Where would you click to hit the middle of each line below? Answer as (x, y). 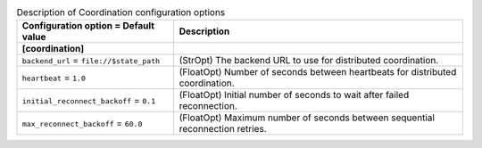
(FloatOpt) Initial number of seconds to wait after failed (294, 95)
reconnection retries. (223, 129)
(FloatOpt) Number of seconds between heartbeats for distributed (318, 72)
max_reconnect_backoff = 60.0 (82, 123)
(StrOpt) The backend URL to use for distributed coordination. (309, 61)
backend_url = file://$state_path (91, 61)
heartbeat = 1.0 (54, 78)
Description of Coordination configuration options (121, 12)
